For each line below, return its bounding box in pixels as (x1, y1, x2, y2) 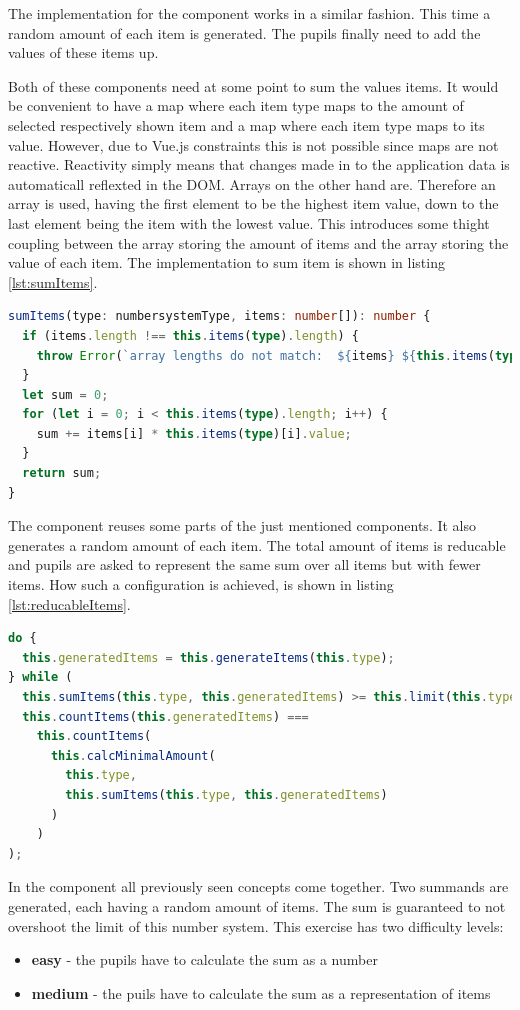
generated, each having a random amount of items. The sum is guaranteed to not (8, 895, 506, 916)
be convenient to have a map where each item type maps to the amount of (8, 95, 464, 116)
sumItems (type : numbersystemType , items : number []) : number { (8, 309, 431, 324)
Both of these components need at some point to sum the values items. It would (8, 75, 499, 96)
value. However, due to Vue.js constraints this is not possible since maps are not (8, 134, 499, 155)
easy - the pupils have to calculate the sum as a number (31, 949, 378, 970)
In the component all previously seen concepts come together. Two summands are (8, 876, 509, 897)
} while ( (8, 670, 73, 685)
